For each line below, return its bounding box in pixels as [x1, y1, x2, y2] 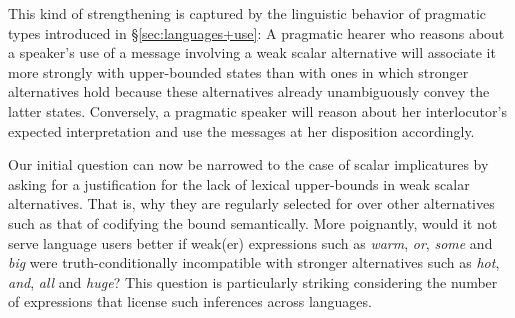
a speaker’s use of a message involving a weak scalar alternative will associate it [8, 42, 496, 63]
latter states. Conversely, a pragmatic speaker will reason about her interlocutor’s [8, 100, 507, 121]
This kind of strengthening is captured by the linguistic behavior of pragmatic [8, 3, 487, 23]
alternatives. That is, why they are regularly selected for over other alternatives [8, 193, 495, 214]
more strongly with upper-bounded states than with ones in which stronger [8, 61, 469, 82]
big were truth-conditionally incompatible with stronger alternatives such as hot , [8, 252, 500, 273]
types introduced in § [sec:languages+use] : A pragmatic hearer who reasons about [8, 22, 505, 43]
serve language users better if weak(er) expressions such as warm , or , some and [8, 232, 493, 253]
